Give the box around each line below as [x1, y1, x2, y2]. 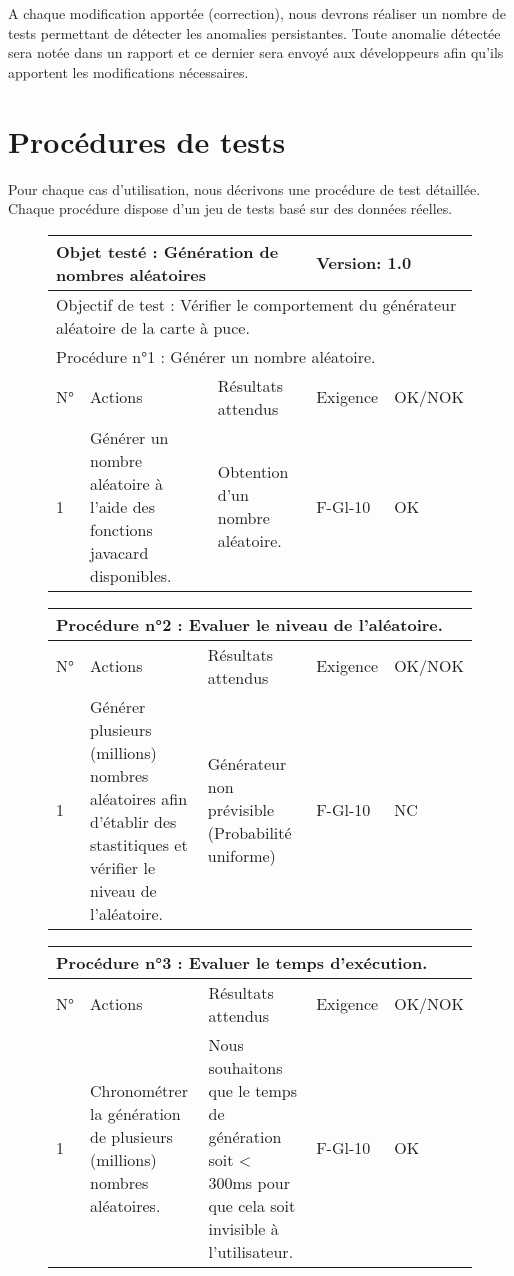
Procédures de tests [8, 120, 286, 161]
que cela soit [208, 1193, 296, 1217]
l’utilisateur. [208, 1239, 294, 1263]
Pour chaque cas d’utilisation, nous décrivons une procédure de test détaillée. [8, 178, 481, 199]
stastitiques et [90, 832, 188, 856]
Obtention [217, 460, 289, 484]
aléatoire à [90, 471, 163, 495]
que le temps [208, 1078, 297, 1102]
